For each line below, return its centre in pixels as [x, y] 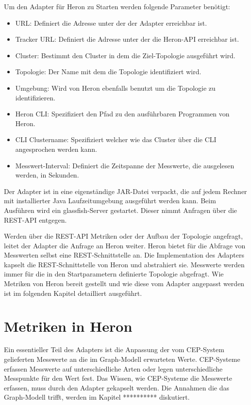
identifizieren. [35, 97]
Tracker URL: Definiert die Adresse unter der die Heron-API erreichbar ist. [127, 39]
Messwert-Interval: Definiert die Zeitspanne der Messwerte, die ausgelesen [125, 165]
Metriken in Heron [68, 326]
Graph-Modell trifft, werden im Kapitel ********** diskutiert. [97, 397]
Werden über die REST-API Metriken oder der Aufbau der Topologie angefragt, [124, 236]
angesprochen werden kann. [56, 149]
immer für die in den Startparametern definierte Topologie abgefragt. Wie [114, 274]
